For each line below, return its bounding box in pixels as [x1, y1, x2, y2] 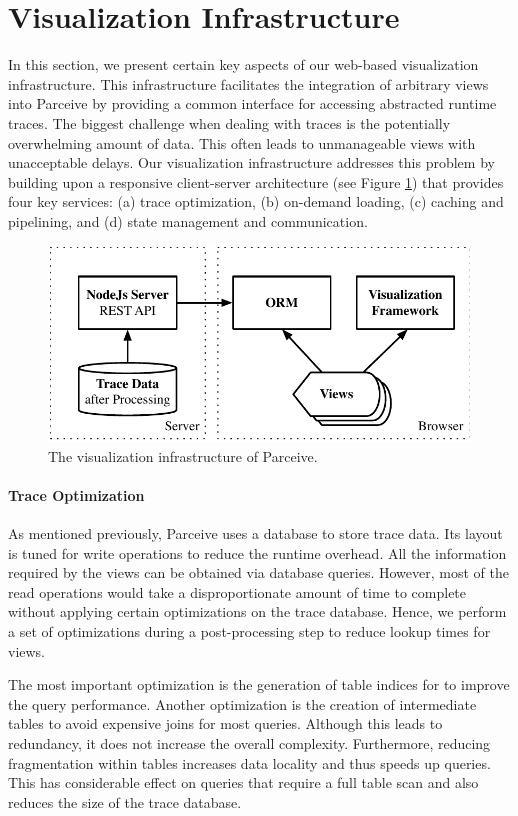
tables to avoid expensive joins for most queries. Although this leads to [8, 713, 443, 734]
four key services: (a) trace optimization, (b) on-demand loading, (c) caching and [8, 191, 504, 212]
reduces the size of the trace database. [8, 791, 242, 812]
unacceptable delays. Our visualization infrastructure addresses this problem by [8, 152, 495, 173]
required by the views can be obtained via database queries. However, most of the [8, 562, 509, 583]
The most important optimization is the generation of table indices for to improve [8, 674, 510, 695]
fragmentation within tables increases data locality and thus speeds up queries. [8, 752, 491, 773]
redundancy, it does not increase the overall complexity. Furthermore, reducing [8, 732, 491, 753]
